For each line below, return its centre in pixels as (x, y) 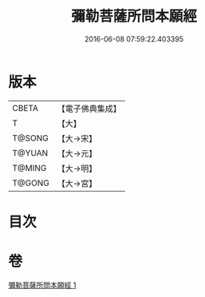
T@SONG (31, 138)
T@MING (30, 168)
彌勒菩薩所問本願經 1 (42, 285)
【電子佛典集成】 (89, 109)
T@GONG (31, 183)
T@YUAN (30, 152)
